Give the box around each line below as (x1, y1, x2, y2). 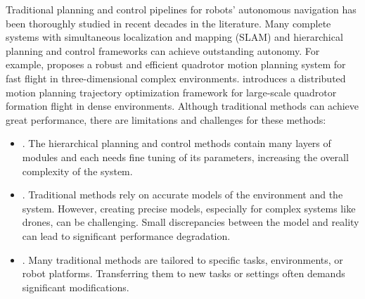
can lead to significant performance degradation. (22, 228, 231, 243)
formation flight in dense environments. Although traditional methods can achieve (6, 98, 359, 113)
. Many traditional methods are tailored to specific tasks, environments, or (22, 252, 343, 267)
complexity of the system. (22, 163, 133, 178)
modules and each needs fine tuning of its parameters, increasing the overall (22, 149, 349, 164)
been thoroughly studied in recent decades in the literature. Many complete (6, 15, 331, 30)
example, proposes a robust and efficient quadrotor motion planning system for (6, 57, 346, 72)
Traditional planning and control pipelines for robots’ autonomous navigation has (6, 2, 357, 16)
